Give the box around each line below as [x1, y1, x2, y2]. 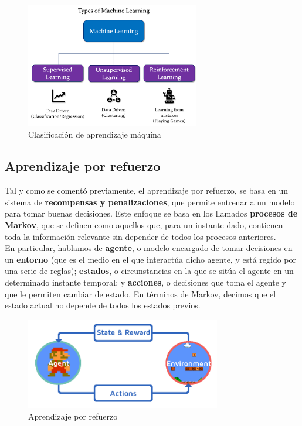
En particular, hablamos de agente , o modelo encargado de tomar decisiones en [5, 242, 293, 254]
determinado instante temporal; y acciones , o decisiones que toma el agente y [5, 276, 286, 288]
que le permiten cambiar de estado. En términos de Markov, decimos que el [5, 287, 276, 300]
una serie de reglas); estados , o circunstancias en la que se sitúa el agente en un [5, 264, 294, 277]
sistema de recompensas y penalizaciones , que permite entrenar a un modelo [5, 195, 295, 208]
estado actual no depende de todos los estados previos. [5, 299, 201, 311]
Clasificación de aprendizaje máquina [28, 128, 161, 140]
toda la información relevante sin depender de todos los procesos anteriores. [5, 230, 276, 242]
